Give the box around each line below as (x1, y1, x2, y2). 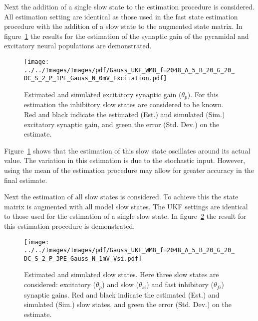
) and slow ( (102, 279, 139, 290)
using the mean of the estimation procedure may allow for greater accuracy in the (4, 164, 254, 175)
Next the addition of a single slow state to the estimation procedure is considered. (4, 1, 255, 11)
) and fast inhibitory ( (146, 279, 214, 290)
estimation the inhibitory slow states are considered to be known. (24, 99, 224, 110)
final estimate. (4, 174, 47, 185)
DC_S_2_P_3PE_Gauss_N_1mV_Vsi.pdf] (24, 255, 142, 262)
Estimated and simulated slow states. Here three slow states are (24, 269, 219, 280)
